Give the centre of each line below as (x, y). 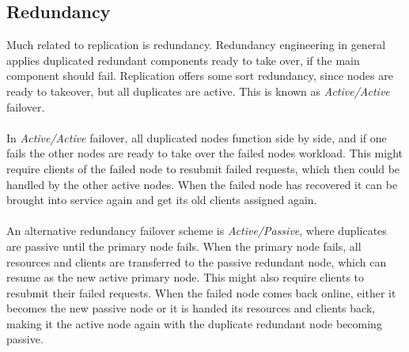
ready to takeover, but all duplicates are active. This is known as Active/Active (198, 91)
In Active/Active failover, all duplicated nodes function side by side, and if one (197, 137)
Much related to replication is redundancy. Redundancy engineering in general (196, 45)
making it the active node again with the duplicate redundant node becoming (194, 323)
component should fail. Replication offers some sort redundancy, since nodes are (200, 76)
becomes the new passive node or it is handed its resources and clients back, (191, 308)
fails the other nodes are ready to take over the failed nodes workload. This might (204, 153)
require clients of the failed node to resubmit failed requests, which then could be (203, 168)
